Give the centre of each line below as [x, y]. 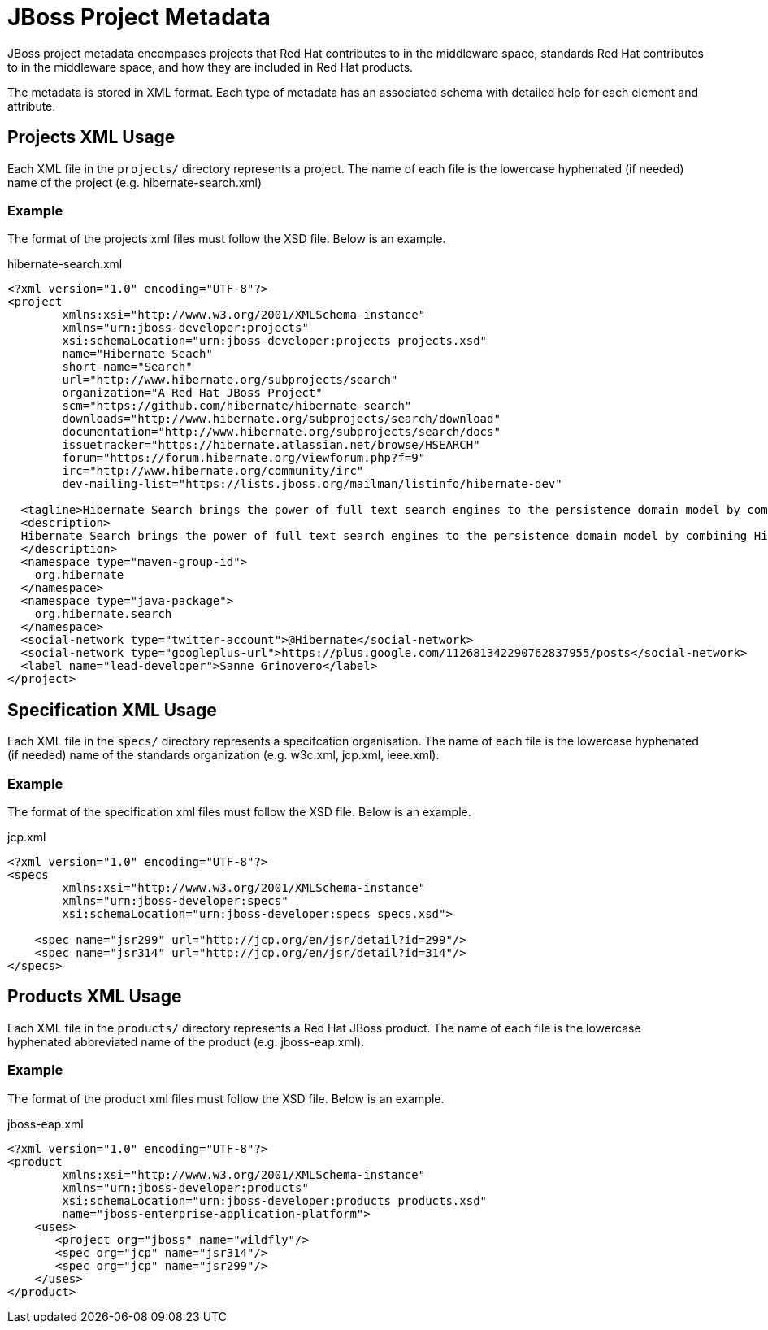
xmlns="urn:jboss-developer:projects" [185, 328]
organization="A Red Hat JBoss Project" [192, 393]
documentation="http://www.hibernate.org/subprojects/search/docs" [281, 432]
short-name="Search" [127, 367]
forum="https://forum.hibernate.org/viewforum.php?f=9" [244, 458]
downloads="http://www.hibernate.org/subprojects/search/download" [281, 419]
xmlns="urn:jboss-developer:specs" [175, 900]
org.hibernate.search [103, 614]
